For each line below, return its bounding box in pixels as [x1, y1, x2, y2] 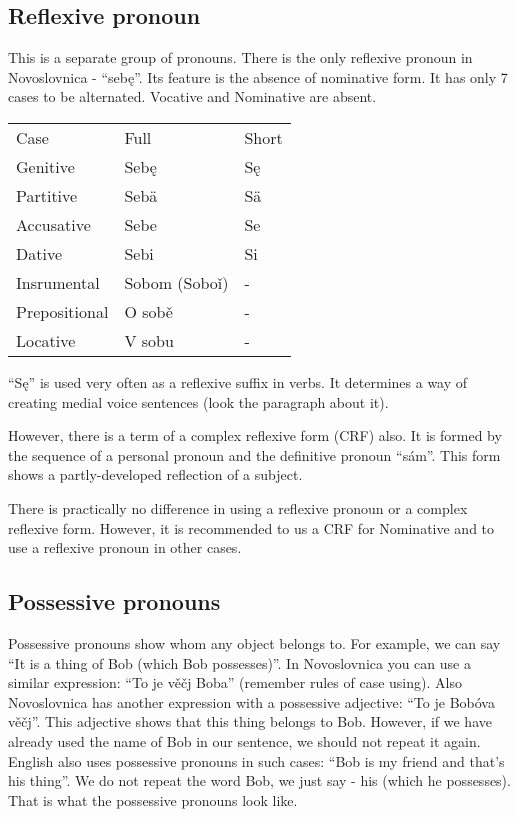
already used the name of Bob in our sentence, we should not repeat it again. [8, 730, 481, 751]
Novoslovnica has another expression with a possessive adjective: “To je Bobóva [8, 691, 495, 712]
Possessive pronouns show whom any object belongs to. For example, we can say [8, 632, 501, 653]
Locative [16, 328, 76, 352]
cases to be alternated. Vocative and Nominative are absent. [8, 86, 377, 107]
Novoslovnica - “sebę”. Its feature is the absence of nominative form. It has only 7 [8, 66, 508, 87]
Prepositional [16, 299, 109, 323]
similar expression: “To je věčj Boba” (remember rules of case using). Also [8, 672, 462, 693]
